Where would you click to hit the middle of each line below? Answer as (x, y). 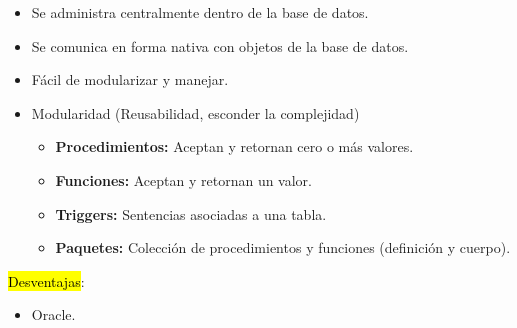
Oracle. (53, 314)
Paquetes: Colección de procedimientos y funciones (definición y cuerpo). (283, 247)
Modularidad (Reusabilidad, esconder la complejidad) (195, 112)
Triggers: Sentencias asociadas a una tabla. (191, 213)
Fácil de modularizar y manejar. (130, 79)
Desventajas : (46, 280)
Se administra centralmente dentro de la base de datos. (200, 12)
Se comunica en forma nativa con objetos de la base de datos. (220, 45)
